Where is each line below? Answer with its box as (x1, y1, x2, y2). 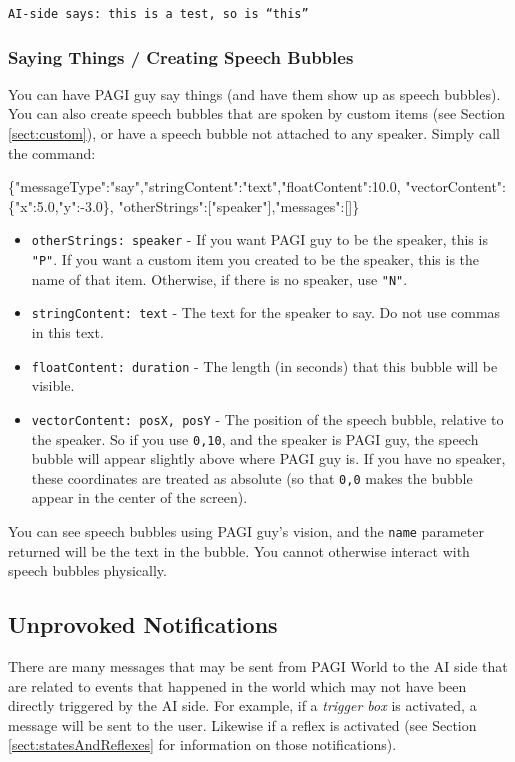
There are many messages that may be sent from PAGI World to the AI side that (8, 656, 508, 677)
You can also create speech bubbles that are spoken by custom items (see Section (8, 103, 506, 124)
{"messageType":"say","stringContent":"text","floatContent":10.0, (8, 176, 401, 197)
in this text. (31, 322, 104, 343)
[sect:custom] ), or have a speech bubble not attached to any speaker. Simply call (8, 123, 500, 144)
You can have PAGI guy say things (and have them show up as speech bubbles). (8, 83, 501, 104)
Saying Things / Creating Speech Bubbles (8, 44, 354, 69)
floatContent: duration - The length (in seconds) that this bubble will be (31, 355, 498, 376)
